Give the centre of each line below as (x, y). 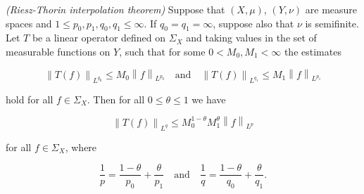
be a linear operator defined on (99, 38)
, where (81, 147)
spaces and (29, 23)
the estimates (313, 51)
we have (209, 99)
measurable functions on (58, 51)
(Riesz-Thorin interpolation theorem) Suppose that (115, 9)
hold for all (30, 99)
